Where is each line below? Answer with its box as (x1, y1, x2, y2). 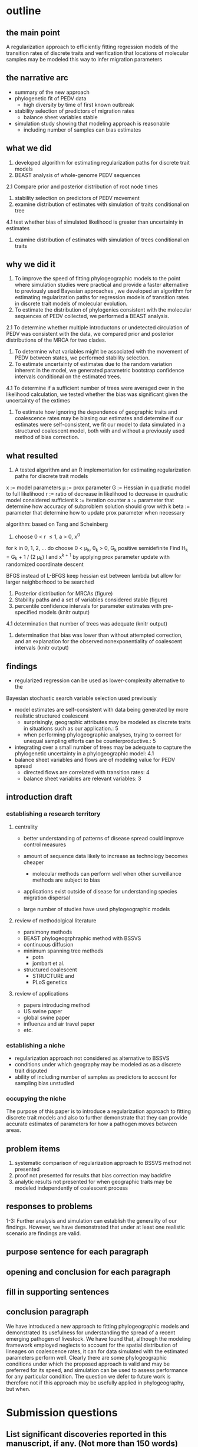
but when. (6, 1385, 31, 1392)
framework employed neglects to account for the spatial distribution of (6, 1341, 178, 1348)
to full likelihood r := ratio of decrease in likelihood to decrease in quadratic (6, 490, 188, 497)
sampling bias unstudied (14, 1079, 75, 1086)
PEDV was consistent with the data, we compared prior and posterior (6, 330, 174, 338)
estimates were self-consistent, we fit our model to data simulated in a (14, 421, 186, 428)
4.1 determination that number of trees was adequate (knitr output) (6, 620, 168, 627)
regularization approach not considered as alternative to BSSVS (14, 1055, 170, 1062)
